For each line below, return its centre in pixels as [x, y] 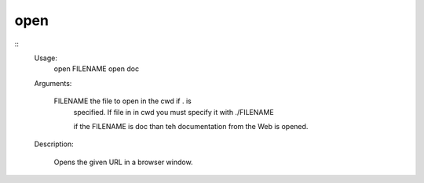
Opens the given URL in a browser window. [123, 162]
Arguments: [53, 83]
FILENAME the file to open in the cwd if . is [122, 101]
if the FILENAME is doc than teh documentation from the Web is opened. [191, 126]
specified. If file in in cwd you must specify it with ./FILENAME [174, 112]
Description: [54, 144]
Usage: [46, 58]
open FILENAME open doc [97, 69]
